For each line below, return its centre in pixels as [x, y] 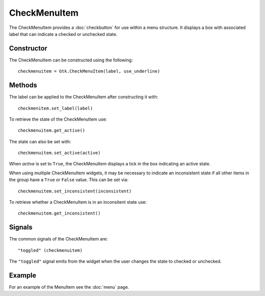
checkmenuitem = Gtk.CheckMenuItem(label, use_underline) [89, 71]
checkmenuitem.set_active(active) [59, 153]
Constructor [28, 48]
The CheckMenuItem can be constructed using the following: [71, 60]
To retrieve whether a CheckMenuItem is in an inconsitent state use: [78, 202]
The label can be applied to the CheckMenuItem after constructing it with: [84, 97]
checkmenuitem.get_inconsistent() [59, 213]
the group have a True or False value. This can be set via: [69, 180]
